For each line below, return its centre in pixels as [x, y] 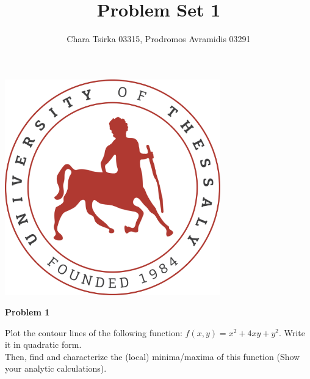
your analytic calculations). [56, 368]
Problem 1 [27, 312]
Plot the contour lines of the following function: [94, 332]
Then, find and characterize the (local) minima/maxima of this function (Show [153, 356]
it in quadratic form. [43, 344]
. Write [292, 332]
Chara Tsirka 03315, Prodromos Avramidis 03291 [159, 39]
